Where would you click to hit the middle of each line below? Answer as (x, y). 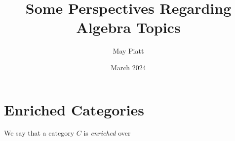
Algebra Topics (128, 27)
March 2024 (128, 67)
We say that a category (39, 133)
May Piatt (128, 51)
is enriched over (107, 133)
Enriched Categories (74, 109)
